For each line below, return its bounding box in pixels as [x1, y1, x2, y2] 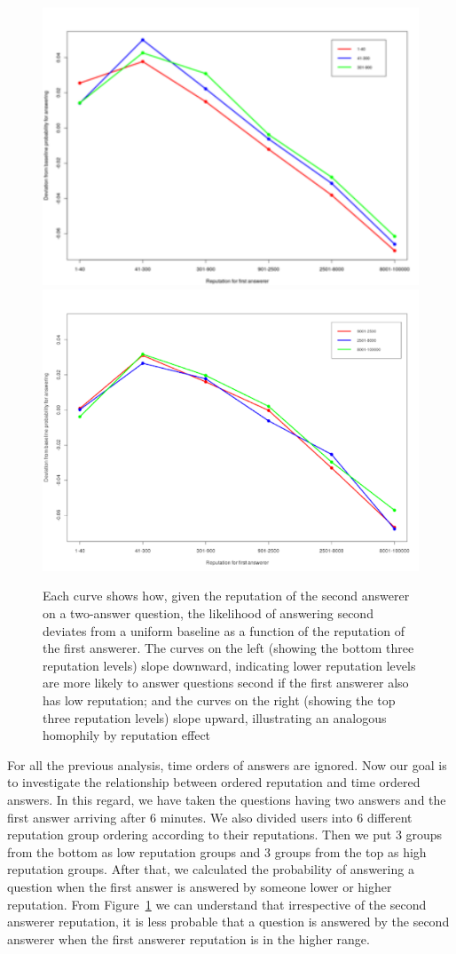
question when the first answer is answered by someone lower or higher [7, 877, 392, 895]
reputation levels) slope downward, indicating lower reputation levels [43, 656, 416, 674]
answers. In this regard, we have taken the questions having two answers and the [7, 790, 446, 808]
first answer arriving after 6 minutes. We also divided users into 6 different [7, 807, 413, 826]
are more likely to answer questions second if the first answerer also [43, 673, 409, 692]
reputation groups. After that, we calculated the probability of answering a [7, 860, 414, 878]
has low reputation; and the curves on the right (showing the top [43, 690, 396, 709]
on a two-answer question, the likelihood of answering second [43, 604, 373, 623]
